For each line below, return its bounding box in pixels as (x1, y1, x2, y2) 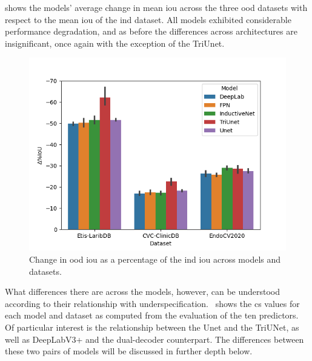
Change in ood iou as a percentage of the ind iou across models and (29, 252, 281, 265)
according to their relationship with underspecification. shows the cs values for (5, 297, 300, 309)
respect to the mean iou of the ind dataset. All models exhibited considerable (5, 13, 291, 25)
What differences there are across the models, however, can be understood (5, 285, 280, 298)
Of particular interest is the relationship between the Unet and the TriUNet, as (5, 320, 299, 333)
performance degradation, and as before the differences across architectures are (5, 25, 297, 38)
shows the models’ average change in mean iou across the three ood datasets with (5, 1, 308, 13)
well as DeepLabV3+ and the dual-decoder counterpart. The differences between (5, 332, 304, 345)
